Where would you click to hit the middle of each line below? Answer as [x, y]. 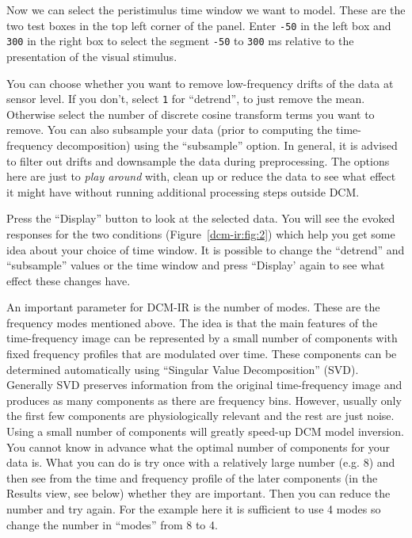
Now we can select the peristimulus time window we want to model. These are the [206, 10]
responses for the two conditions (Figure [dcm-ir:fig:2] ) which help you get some [201, 233]
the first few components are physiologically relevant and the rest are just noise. [200, 416]
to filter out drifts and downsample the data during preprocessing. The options [198, 160]
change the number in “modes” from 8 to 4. [112, 524]
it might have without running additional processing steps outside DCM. [183, 191]
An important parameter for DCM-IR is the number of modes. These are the [193, 307]
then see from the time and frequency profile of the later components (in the [192, 477]
